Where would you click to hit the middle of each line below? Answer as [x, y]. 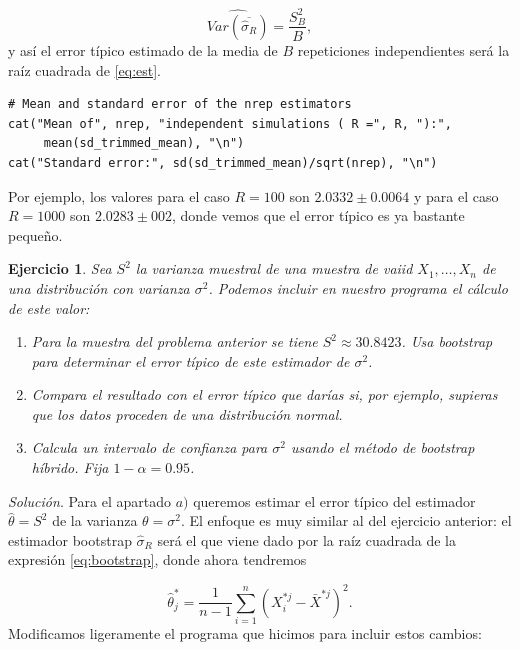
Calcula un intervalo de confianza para [149, 447]
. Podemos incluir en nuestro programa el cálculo [358, 287]
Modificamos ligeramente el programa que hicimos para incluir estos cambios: [245, 632]
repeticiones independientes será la [403, 49]
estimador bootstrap [70, 539]
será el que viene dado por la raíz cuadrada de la [306, 539]
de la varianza [95, 520]
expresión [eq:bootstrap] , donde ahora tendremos [157, 559]
